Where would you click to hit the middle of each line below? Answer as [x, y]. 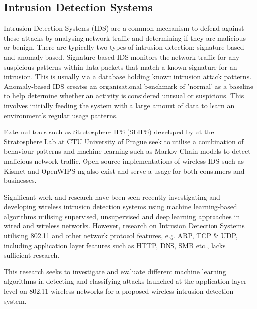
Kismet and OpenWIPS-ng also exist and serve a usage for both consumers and [124, 170]
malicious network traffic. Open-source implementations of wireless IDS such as [124, 160]
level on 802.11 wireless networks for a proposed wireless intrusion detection [119, 291]
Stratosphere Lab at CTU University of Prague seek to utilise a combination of [124, 141]
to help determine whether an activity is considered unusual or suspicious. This [124, 96]
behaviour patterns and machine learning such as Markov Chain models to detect [127, 151]
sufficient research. [32, 255]
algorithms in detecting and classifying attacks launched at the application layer [125, 281]
